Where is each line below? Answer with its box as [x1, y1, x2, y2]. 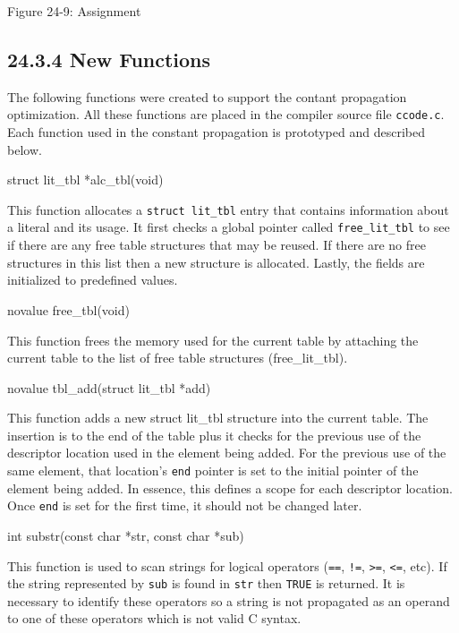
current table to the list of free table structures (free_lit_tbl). [7, 348, 348, 367]
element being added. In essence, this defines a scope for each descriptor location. [7, 478, 453, 497]
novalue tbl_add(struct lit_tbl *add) [7, 378, 211, 397]
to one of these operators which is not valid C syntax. [7, 609, 302, 628]
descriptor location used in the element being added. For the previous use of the [7, 443, 446, 462]
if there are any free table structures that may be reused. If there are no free [7, 235, 426, 254]
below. [7, 140, 42, 158]
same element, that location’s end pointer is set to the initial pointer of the [7, 461, 419, 480]
